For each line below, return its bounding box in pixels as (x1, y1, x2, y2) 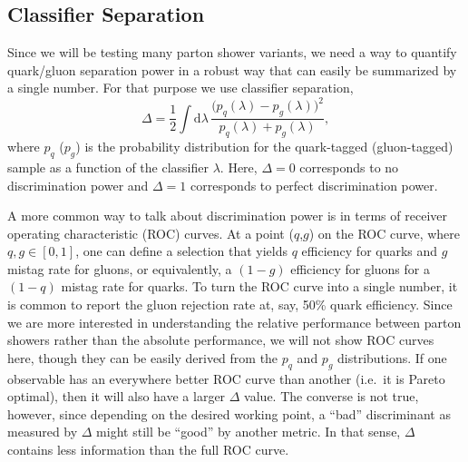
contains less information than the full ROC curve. (7, 440, 289, 459)
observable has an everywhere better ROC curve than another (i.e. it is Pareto (7, 369, 445, 388)
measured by (7, 422, 78, 441)
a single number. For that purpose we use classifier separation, (7, 78, 354, 97)
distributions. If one (337, 348, 447, 367)
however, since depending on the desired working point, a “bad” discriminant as (7, 404, 451, 423)
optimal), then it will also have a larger (7, 387, 226, 406)
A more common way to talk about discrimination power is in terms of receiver (7, 206, 447, 225)
